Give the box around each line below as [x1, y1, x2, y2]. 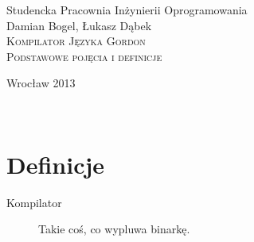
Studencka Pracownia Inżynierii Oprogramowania [6, 2, 248, 17]
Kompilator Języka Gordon [6, 33, 146, 49]
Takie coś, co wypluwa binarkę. [38, 221, 190, 237]
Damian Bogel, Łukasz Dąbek [6, 17, 152, 33]
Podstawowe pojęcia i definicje [6, 48, 162, 64]
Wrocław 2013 [6, 75, 76, 91]
